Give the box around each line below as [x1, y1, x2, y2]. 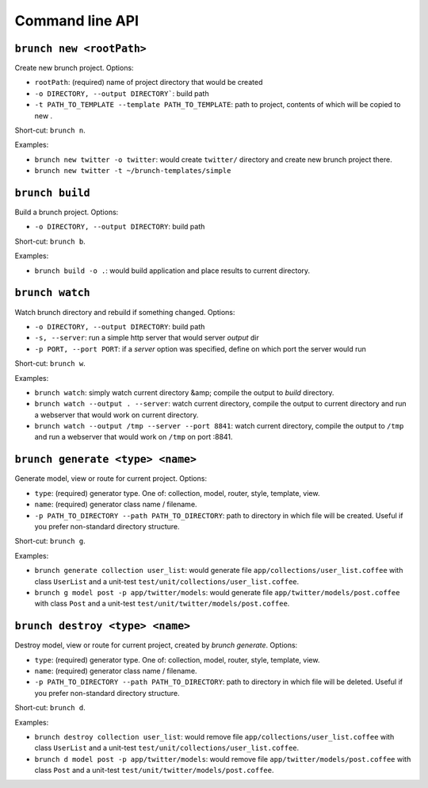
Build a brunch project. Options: [14, 207, 119, 217]
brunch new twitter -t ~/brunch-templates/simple [34, 167, 231, 175]
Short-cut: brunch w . [14, 359, 86, 368]
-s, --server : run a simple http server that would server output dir [34, 333, 259, 343]
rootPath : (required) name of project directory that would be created [34, 78, 263, 87]
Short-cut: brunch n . [14, 125, 86, 135]
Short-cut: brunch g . [14, 536, 86, 546]
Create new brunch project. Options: [14, 63, 134, 73]
